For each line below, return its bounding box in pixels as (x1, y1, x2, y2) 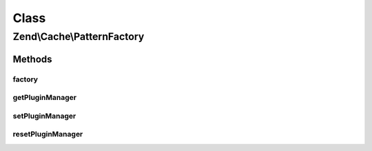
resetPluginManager (12, 130, 83, 139)
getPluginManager (12, 93, 77, 103)
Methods (12, 53, 52, 65)
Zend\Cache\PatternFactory (12, 30, 145, 43)
